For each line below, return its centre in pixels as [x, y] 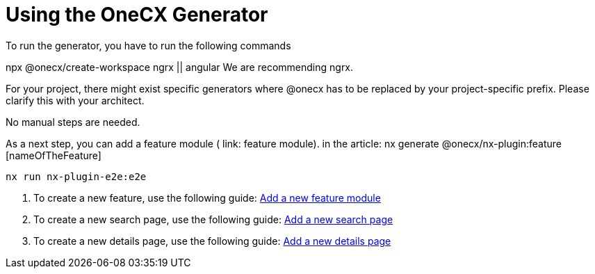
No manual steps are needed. [73, 122]
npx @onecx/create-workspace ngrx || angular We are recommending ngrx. [180, 67]
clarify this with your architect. [75, 100]
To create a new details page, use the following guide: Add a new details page [212, 241]
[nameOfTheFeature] [54, 155]
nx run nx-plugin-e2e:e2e [76, 176]
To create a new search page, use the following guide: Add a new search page [213, 219]
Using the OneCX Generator [137, 15]
